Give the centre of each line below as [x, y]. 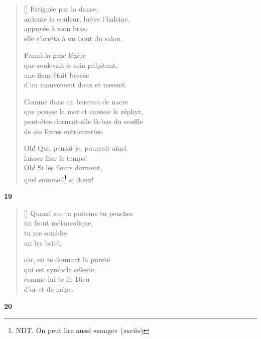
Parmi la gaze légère [55, 55]
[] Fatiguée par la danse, [61, 9]
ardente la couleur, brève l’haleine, [77, 18]
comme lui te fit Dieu [57, 279]
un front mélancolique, [58, 223]
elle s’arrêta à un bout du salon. [73, 38]
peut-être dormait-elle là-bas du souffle [83, 121]
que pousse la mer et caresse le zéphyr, [83, 111]
